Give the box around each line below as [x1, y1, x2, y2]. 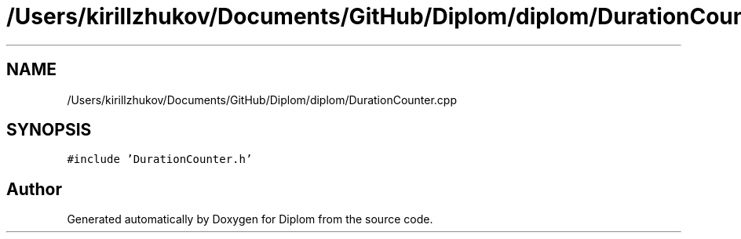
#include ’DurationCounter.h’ [67, 153, 253, 166]
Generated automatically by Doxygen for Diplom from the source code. [67, 212, 433, 226]
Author [6, 179, 62, 199]
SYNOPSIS [6, 120, 92, 140]
